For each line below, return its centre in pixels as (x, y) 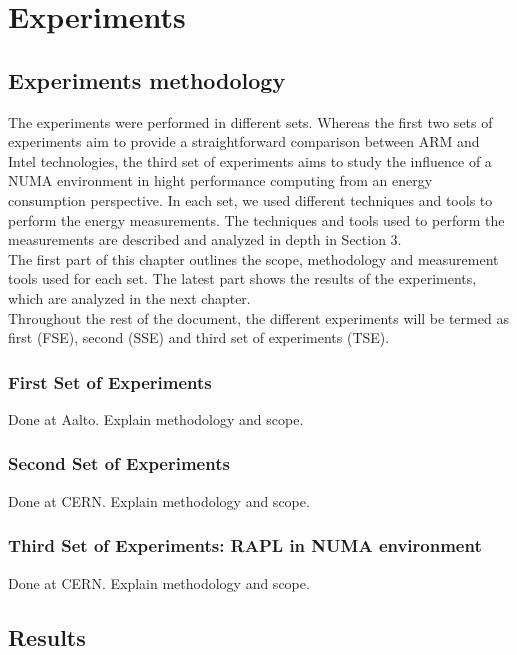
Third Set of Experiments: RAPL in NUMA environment (245, 545)
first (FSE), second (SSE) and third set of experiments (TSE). (199, 337)
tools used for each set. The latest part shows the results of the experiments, (242, 278)
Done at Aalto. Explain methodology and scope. (156, 418)
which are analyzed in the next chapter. (129, 297)
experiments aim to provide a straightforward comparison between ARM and (244, 141)
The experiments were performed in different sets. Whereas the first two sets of (250, 121)
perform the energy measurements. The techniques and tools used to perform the (256, 219)
